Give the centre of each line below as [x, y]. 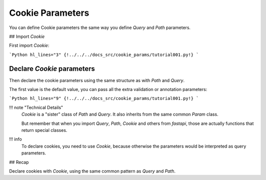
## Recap [19, 162]
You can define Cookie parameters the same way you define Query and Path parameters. [100, 28]
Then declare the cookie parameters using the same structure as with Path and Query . [97, 80]
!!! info [16, 139]
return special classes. [44, 130]
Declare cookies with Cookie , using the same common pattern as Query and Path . [92, 171]
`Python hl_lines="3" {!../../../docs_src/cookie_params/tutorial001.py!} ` [104, 55]
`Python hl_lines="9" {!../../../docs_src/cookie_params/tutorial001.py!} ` [104, 99]
